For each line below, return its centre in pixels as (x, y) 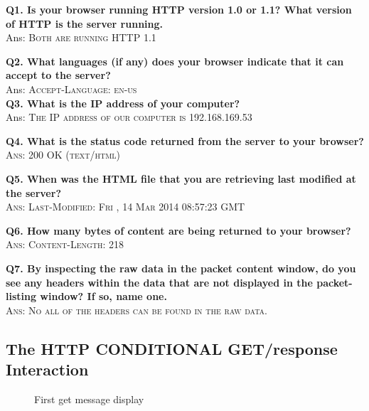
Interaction (47, 369)
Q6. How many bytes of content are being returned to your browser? (178, 230)
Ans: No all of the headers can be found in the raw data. (137, 310)
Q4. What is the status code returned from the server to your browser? (185, 140)
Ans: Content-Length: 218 (65, 244)
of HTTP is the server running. (85, 23)
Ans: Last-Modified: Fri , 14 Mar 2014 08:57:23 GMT (125, 207)
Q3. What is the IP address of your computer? (123, 103)
